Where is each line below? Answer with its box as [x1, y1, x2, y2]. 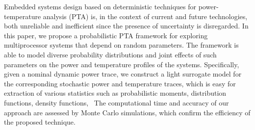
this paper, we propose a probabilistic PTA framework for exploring [4, 30, 208, 40]
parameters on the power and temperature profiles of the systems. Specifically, [4, 59, 239, 69]
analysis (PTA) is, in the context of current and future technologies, [43, 11, 248, 21]
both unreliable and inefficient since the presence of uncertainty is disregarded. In [4, 21, 249, 31]
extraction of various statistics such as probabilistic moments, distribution [4, 88, 227, 98]
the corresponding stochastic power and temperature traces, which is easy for [4, 78, 236, 88]
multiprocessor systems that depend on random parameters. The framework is [4, 40, 239, 50]
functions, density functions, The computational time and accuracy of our [4, 97, 229, 107]
